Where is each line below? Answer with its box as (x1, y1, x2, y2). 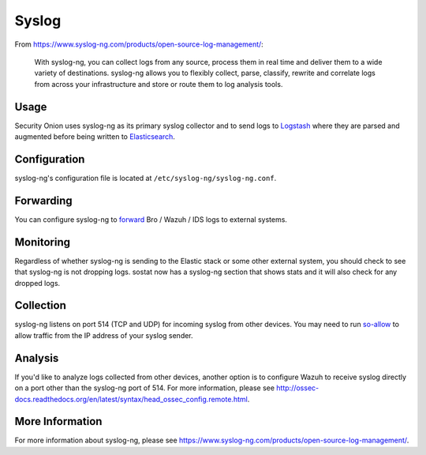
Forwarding (14, 194, 73, 207)
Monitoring (14, 235, 71, 249)
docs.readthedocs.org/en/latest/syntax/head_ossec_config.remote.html (14, 394, 248, 404)
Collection (14, 299, 66, 312)
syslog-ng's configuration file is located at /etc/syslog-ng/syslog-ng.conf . (14, 173, 277, 182)
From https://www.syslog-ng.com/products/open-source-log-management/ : (14, 39, 263, 49)
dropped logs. (14, 278, 61, 288)
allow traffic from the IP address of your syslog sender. (14, 330, 193, 340)
